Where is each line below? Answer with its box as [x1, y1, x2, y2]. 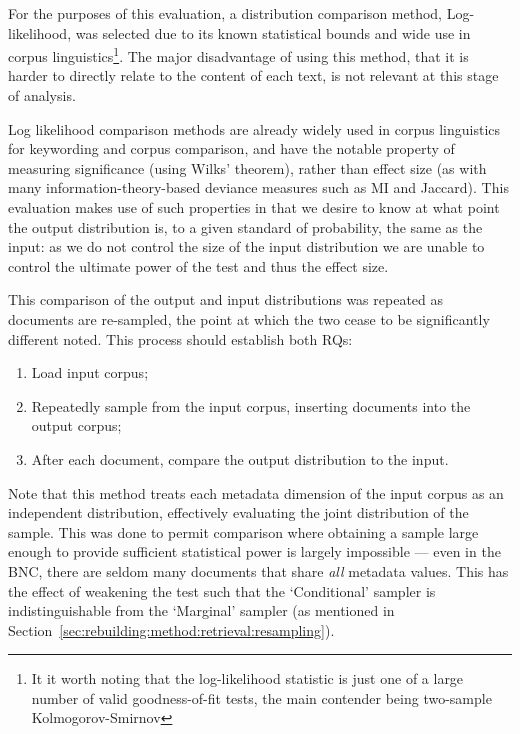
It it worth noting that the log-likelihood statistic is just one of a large [31, 668, 464, 689]
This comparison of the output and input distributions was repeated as [8, 289, 444, 310]
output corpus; [31, 415, 122, 436]
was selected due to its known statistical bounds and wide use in [75, 22, 471, 43]
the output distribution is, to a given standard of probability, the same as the [8, 216, 483, 237]
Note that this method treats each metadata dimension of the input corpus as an [8, 482, 504, 503]
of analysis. [8, 85, 76, 106]
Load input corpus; [31, 362, 149, 383]
